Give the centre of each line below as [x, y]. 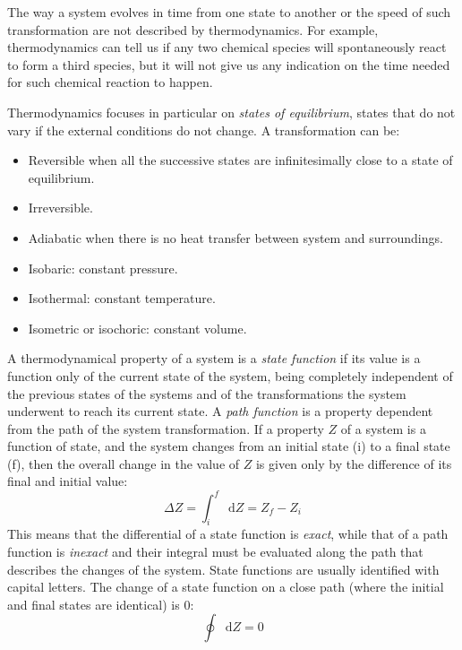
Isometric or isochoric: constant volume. [137, 328]
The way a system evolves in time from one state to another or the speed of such [229, 12]
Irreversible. [60, 208]
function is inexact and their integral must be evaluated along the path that [215, 551]
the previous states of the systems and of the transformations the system [207, 393]
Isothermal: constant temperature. [122, 298]
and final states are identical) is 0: [101, 604]
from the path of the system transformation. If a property [166, 428]
